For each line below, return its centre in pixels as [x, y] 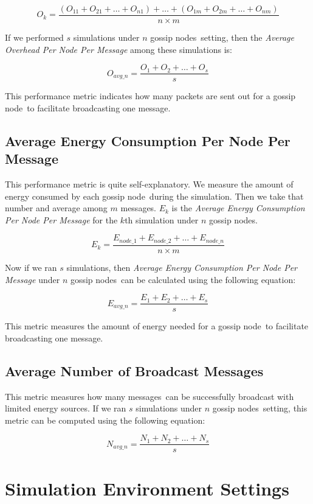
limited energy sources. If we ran [66, 408]
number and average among [56, 208]
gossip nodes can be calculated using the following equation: [183, 279]
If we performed [34, 37]
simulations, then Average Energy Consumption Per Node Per [182, 267]
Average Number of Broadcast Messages [134, 370]
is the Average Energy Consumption [238, 208]
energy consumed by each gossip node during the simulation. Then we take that [154, 196]
